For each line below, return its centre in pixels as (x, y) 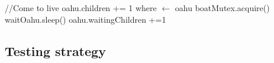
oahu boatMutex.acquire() (222, 8)
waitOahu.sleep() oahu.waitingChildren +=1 (86, 19)
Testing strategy (55, 50)
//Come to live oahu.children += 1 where (81, 8)
